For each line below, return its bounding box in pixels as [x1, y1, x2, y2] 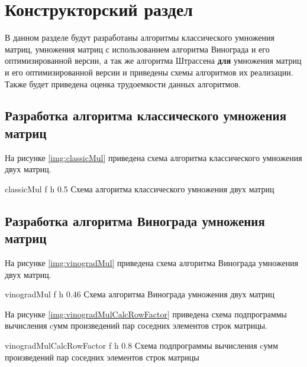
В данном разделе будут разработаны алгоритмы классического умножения [5, 31, 274, 44]
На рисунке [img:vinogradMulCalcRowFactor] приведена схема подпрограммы [5, 307, 287, 320]
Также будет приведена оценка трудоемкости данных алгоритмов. [5, 77, 241, 90]
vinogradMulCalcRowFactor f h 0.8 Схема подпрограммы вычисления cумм [5, 339, 279, 352]
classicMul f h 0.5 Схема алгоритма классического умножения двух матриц [5, 182, 274, 195]
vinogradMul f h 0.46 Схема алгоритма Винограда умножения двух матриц [5, 288, 275, 300]
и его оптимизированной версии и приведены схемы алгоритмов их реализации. [5, 65, 293, 78]
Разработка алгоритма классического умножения [5, 106, 286, 124]
